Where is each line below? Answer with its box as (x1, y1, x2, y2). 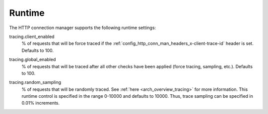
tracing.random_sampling (9, 79, 62, 85)
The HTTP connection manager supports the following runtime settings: (9, 25, 156, 31)
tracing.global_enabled (9, 57, 56, 63)
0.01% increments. (21, 100, 60, 106)
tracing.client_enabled (9, 34, 55, 39)
